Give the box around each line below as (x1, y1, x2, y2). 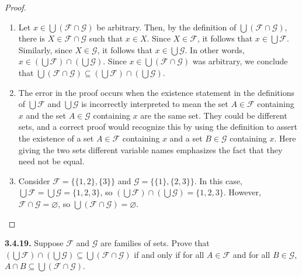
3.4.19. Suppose (5, 237, 64, 249)
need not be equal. (18, 155, 85, 167)
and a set (169, 132, 203, 144)
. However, (223, 186, 261, 198)
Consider (18, 174, 50, 187)
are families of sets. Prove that (100, 237, 210, 249)
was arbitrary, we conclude (192, 55, 288, 67)
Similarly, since (18, 43, 72, 56)
